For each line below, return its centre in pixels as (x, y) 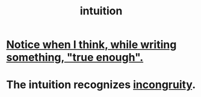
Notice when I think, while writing (91, 45)
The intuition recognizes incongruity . (101, 85)
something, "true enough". (75, 57)
